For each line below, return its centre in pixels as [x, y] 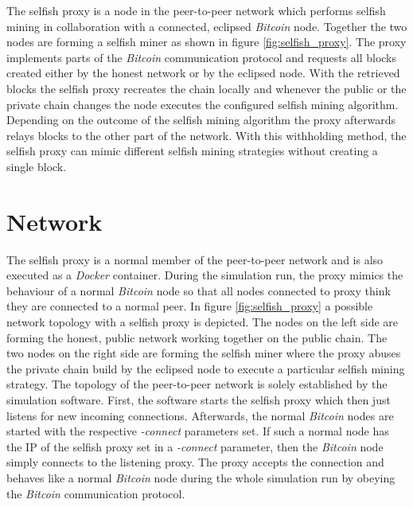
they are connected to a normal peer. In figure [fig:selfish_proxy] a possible [190, 306]
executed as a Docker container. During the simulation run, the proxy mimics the [205, 275]
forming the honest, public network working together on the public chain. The [197, 337]
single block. [37, 166]
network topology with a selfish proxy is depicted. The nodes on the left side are [203, 322]
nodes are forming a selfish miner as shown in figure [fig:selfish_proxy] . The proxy [206, 42]
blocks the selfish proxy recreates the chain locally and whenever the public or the [206, 88]
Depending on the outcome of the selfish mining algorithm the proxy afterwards [201, 120]
